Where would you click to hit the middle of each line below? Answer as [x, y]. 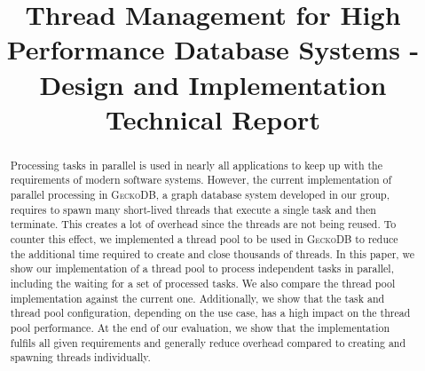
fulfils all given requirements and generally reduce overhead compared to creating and [208, 342]
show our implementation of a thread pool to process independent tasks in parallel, [202, 268]
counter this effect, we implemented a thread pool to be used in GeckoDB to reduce [204, 239]
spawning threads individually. [80, 357]
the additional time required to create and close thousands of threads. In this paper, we [212, 253]
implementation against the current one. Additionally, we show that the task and [197, 298]
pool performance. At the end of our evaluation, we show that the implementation [200, 327]
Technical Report [213, 118]
